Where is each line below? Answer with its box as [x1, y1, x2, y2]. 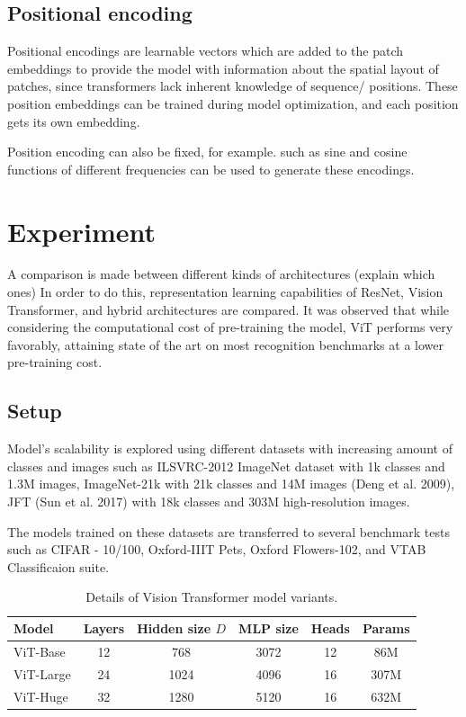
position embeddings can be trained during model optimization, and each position [7, 94, 459, 112]
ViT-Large [13, 664, 71, 683]
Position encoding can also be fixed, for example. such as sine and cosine [7, 142, 408, 161]
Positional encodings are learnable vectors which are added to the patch [7, 41, 404, 60]
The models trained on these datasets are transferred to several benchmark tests [7, 522, 450, 541]
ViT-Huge [13, 686, 68, 705]
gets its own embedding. [7, 112, 140, 130]
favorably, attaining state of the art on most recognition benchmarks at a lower [7, 335, 444, 354]
